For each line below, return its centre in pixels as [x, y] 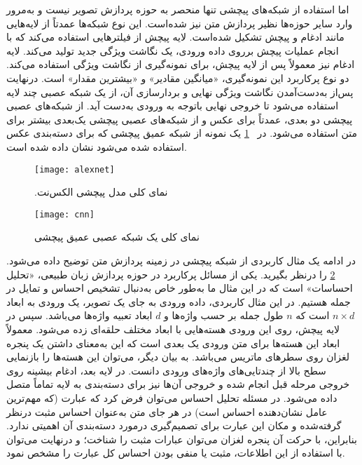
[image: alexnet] [75, 169]
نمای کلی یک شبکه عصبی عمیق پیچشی [117, 237]
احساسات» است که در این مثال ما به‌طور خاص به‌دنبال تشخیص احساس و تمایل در [180, 288]
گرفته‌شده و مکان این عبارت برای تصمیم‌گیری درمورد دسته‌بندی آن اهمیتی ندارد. [174, 425]
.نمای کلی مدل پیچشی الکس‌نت [101, 192]
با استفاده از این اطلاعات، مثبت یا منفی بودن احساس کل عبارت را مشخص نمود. [176, 453]
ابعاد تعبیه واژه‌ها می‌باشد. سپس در [79, 315]
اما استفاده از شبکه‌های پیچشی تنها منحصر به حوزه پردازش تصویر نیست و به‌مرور [178, 9]
